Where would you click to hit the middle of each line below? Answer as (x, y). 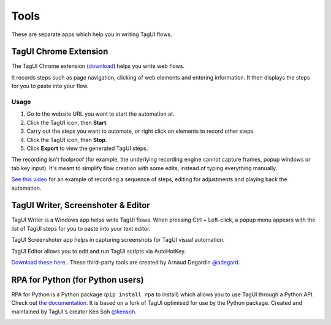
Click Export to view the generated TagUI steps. (87, 148)
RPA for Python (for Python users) (78, 279)
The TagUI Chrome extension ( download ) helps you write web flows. (98, 66)
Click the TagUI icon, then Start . (67, 122)
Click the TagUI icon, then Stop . (67, 140)
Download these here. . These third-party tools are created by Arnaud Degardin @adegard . (126, 262)
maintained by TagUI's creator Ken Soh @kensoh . (74, 312)
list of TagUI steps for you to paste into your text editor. (81, 228)
